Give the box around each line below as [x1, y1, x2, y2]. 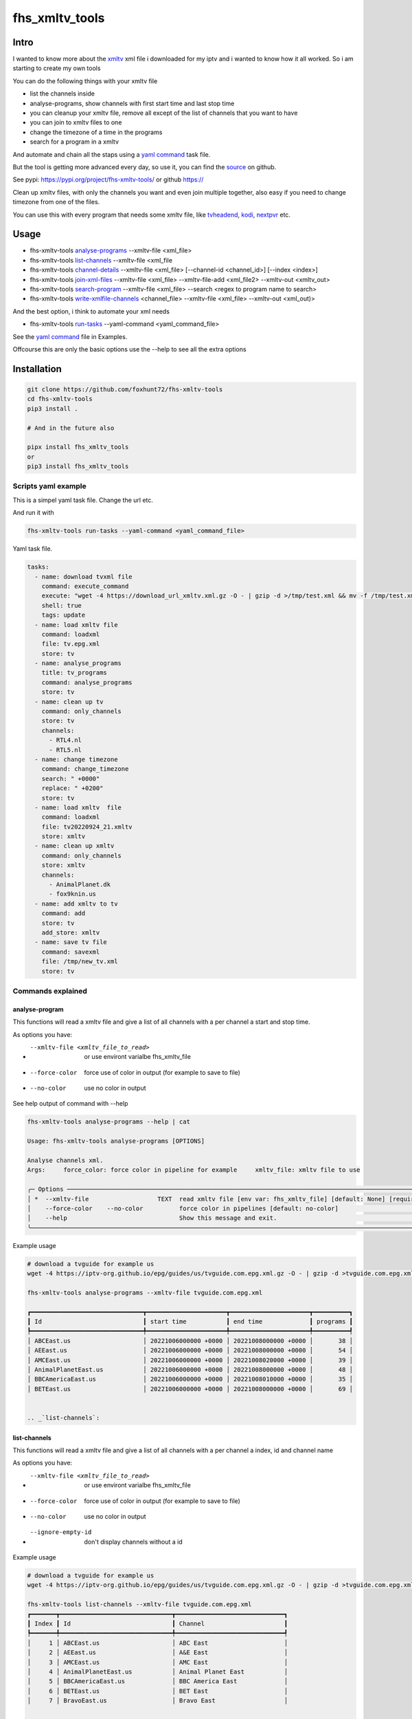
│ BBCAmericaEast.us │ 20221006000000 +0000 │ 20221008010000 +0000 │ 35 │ [27, 1375, 354, 1383]
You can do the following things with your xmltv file [12, 76, 158, 85]
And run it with [12, 509, 54, 517]
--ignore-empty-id [30, 1529, 92, 1536]
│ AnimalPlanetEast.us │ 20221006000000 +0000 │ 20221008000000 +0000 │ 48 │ [27, 1366, 354, 1373]
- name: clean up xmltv [34, 842, 115, 850]
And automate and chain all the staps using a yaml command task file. [12, 150, 211, 158]
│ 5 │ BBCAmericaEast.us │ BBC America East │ [27, 1678, 288, 1685]
